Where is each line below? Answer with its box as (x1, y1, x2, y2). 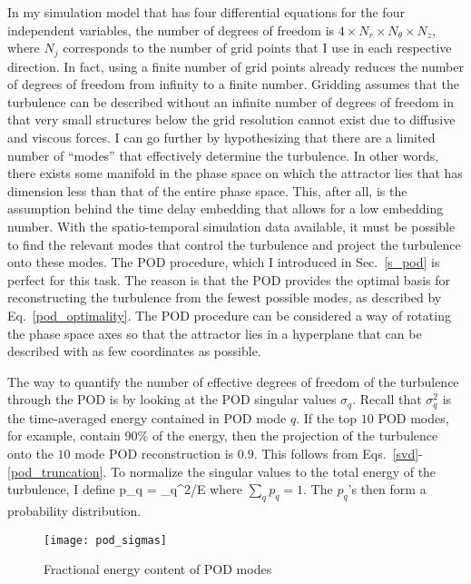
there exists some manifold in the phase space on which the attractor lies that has (7, 163, 463, 183)
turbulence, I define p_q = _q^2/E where (7, 480, 242, 499)
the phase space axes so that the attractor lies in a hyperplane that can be (7, 323, 422, 342)
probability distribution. (7, 500, 142, 520)
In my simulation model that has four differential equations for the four (7, 3, 405, 21)
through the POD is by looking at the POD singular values (7, 390, 337, 409)
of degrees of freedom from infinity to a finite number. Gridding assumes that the (7, 74, 460, 94)
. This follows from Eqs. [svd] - (253, 443, 423, 462)
